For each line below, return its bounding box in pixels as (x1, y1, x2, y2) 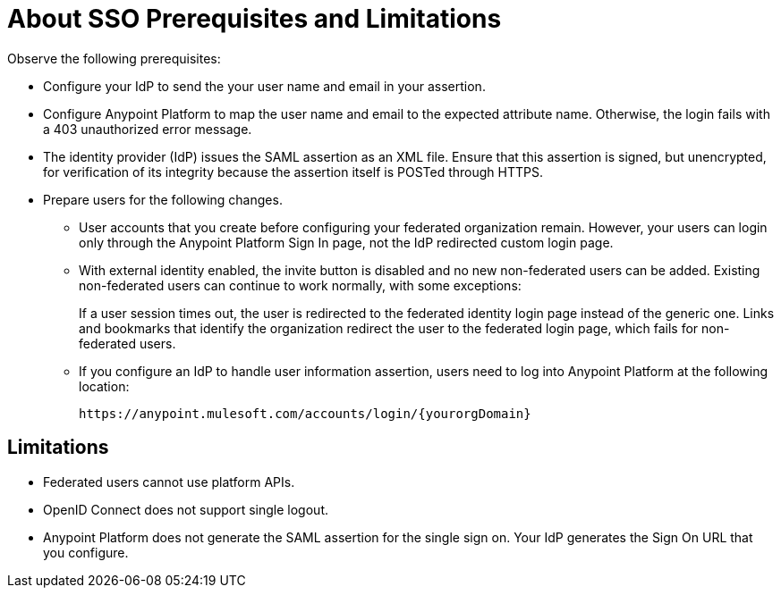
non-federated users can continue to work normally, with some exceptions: (79, 277, 522, 293)
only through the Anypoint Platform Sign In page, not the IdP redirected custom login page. (79, 234, 614, 250)
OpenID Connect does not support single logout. (43, 501, 328, 517)
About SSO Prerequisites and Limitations (7, 4, 502, 34)
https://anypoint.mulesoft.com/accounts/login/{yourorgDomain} (79, 406, 531, 421)
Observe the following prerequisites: (7, 50, 221, 66)
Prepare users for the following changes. (43, 191, 283, 207)
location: (79, 378, 130, 394)
